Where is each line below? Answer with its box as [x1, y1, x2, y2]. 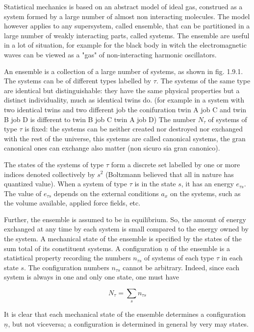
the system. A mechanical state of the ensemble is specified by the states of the [4, 233, 242, 244]
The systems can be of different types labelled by [4, 76, 152, 86]
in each [221, 253, 243, 263]
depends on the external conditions [53, 188, 159, 198]
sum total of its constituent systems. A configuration [4, 243, 162, 253]
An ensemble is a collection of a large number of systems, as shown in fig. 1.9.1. [4, 66, 243, 76]
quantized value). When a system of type [4, 179, 127, 189]
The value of [4, 188, 42, 198]
